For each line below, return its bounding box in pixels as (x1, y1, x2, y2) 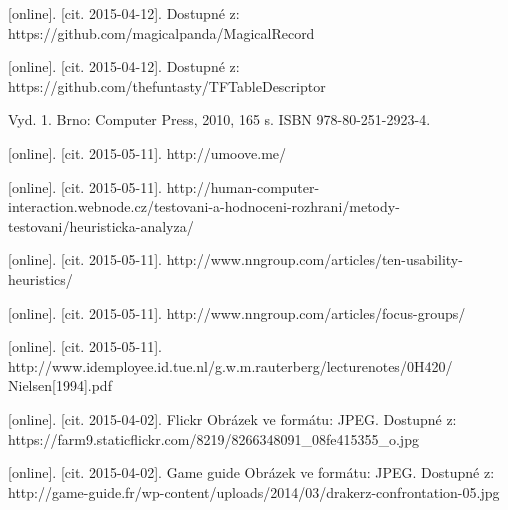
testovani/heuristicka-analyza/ (8, 215, 194, 236)
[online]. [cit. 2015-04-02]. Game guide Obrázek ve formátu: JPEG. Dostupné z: (8, 462, 495, 483)
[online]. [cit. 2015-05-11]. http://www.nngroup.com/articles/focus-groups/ (8, 302, 466, 323)
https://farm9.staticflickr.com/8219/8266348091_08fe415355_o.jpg (8, 428, 419, 449)
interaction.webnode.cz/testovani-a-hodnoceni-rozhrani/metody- (8, 196, 400, 217)
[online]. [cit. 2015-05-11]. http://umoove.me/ (8, 142, 287, 163)
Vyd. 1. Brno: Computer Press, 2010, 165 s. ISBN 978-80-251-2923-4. (8, 109, 431, 130)
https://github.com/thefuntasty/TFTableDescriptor (8, 75, 326, 96)
